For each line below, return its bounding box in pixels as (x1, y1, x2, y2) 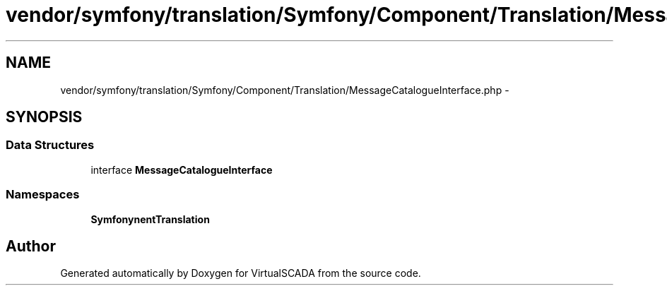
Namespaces (6, 187, 80, 202)
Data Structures (6, 138, 95, 153)
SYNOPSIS (6, 108, 83, 126)
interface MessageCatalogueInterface (90, 163, 273, 176)
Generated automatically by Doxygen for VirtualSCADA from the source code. (60, 267, 421, 280)
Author (6, 237, 56, 255)
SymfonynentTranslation (90, 213, 210, 225)
